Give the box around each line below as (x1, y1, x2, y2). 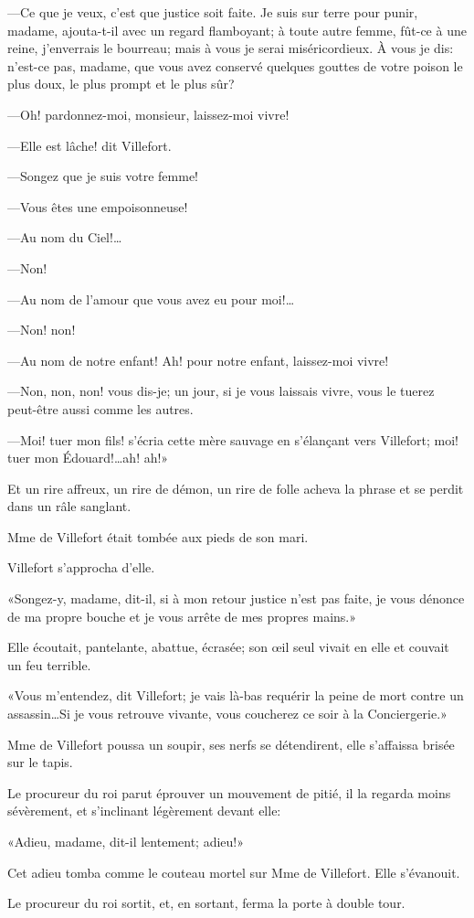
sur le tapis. (7, 753, 73, 772)
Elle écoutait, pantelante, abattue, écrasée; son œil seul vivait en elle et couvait (7, 637, 449, 656)
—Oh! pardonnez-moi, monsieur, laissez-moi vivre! (7, 104, 290, 123)
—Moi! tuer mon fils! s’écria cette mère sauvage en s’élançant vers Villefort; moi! (7, 430, 459, 449)
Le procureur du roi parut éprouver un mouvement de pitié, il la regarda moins (7, 783, 451, 802)
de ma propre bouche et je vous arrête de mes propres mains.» (7, 606, 357, 625)
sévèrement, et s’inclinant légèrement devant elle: (7, 801, 281, 820)
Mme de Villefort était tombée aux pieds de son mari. (7, 527, 309, 546)
